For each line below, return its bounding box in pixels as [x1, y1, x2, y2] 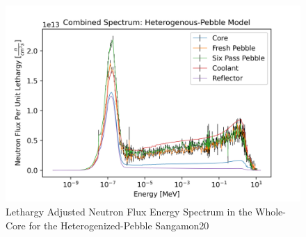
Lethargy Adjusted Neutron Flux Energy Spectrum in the [6, 204, 252, 218]
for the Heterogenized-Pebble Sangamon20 [29, 218, 209, 232]
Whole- [255, 204, 286, 218]
